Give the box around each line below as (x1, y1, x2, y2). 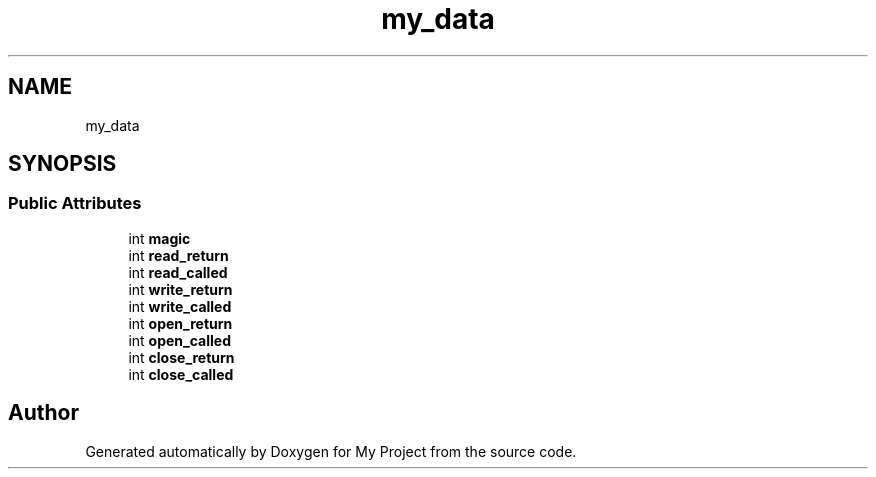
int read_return (128, 246, 229, 264)
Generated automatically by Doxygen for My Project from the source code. (85, 442, 577, 460)
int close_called (128, 365, 234, 383)
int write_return (128, 280, 233, 298)
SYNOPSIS (8, 151, 117, 177)
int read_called (128, 263, 228, 281)
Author (8, 400, 79, 426)
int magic (128, 229, 191, 247)
